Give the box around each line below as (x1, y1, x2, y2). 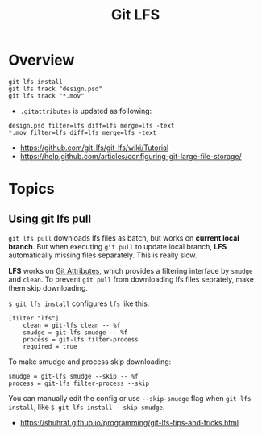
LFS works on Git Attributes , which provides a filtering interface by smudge (8, 266, 253, 275)
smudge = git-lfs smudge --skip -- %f (8, 372, 139, 380)
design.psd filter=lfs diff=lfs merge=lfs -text (8, 121, 175, 130)
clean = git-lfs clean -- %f (23, 321, 121, 329)
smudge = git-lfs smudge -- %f (23, 328, 128, 337)
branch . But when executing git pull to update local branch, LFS (8, 241, 227, 251)
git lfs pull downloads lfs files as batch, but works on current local (8, 232, 239, 243)
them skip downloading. (8, 282, 89, 292)
